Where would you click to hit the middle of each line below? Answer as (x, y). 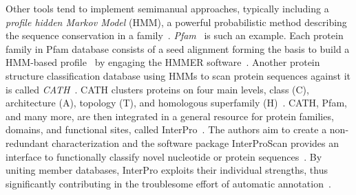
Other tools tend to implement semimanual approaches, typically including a (167, 8)
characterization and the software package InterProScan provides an (196, 142)
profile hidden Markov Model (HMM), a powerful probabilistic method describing (176, 22)
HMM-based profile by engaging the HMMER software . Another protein (163, 62)
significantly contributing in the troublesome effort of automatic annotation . (168, 183)
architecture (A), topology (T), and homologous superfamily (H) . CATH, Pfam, (176, 103)
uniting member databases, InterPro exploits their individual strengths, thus (167, 170)
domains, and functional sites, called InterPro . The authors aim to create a (166, 129)
